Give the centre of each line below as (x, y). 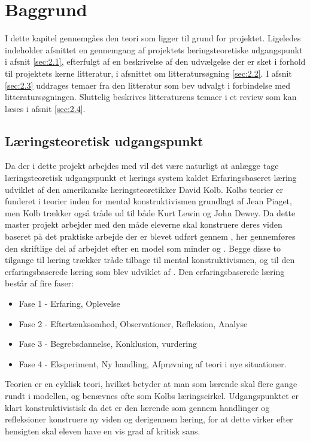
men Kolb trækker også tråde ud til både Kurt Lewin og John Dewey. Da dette (150, 212)
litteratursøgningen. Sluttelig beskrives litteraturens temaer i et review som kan (151, 97)
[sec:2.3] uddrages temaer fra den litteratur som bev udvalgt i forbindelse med (148, 85)
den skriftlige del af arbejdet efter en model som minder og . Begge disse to (143, 248)
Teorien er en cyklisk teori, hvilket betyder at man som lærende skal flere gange (151, 384)
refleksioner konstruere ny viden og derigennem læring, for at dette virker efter (149, 419)
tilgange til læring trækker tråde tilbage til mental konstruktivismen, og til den (150, 260)
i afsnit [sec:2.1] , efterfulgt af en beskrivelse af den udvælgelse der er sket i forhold (155, 61)
